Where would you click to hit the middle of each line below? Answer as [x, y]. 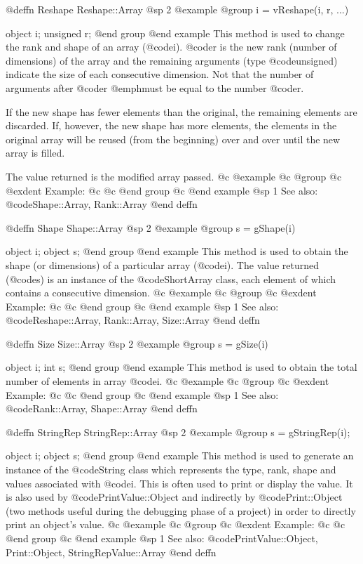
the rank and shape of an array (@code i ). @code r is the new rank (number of [171, 47]
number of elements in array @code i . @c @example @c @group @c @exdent [167, 381]
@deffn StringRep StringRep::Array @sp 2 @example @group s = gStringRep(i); [178, 432]
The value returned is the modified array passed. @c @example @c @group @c [174, 176]
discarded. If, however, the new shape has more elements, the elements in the [171, 125]
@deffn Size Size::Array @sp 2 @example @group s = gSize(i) [137, 343]
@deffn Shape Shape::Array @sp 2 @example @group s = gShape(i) [151, 227]
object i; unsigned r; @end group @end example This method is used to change [175, 33]
